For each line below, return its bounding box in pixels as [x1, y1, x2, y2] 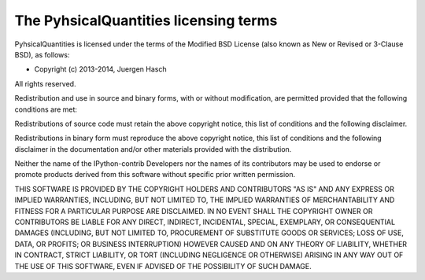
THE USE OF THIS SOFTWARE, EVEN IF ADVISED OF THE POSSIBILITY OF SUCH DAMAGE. [14, 261, 312, 271]
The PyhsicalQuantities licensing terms [14, 12, 278, 29]
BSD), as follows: [14, 50, 70, 59]
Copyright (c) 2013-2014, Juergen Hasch [34, 64, 167, 74]
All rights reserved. [14, 79, 76, 88]
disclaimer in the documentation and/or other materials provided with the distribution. [14, 144, 292, 153]
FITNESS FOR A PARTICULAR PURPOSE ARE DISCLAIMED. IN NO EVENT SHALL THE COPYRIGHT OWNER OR [14, 206, 373, 216]
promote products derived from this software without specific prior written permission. [14, 170, 296, 179]
